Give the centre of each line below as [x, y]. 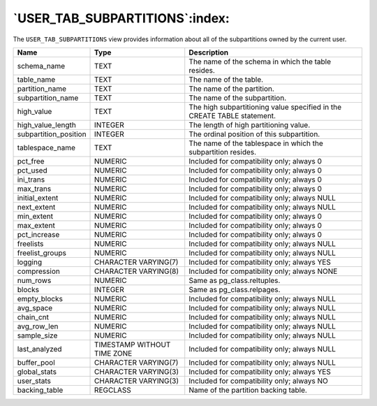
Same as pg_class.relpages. [235, 289]
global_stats [37, 372]
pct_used [32, 170]
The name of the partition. [232, 89]
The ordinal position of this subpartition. [254, 134]
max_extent [36, 225]
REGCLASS [113, 390]
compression [39, 271]
